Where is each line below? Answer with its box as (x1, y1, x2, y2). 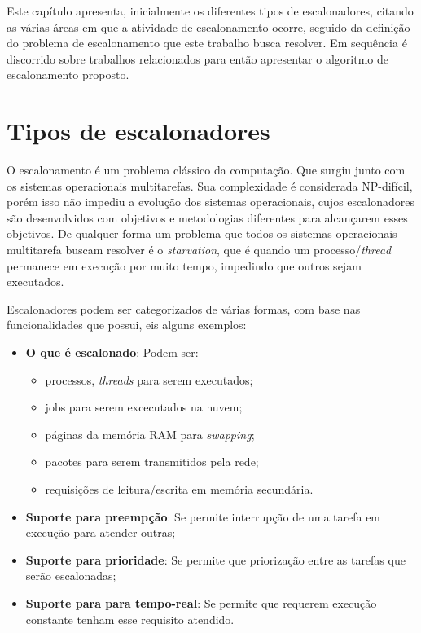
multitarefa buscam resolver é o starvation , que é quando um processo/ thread (7, 241, 392, 258)
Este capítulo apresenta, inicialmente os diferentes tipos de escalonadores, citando (7, 2, 414, 19)
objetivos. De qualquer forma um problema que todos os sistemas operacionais (7, 225, 397, 242)
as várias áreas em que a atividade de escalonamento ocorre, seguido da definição (7, 18, 410, 35)
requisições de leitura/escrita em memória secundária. (45, 481, 314, 497)
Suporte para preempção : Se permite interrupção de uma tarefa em (25, 508, 381, 525)
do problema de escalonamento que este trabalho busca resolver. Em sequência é (7, 34, 407, 51)
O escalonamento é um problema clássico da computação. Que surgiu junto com (7, 161, 406, 178)
